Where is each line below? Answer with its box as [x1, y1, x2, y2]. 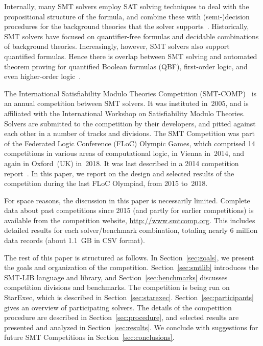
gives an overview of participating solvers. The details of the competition [4, 302, 232, 312]
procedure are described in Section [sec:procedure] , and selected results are [4, 312, 239, 323]
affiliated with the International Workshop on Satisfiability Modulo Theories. [4, 108, 245, 118]
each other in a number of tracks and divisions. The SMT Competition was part [4, 128, 255, 139]
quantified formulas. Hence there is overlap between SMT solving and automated [4, 50, 257, 61]
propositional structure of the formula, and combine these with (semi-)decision [4, 11, 250, 21]
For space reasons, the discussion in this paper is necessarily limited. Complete [4, 195, 250, 205]
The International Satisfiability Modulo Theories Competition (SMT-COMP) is [4, 88, 257, 98]
